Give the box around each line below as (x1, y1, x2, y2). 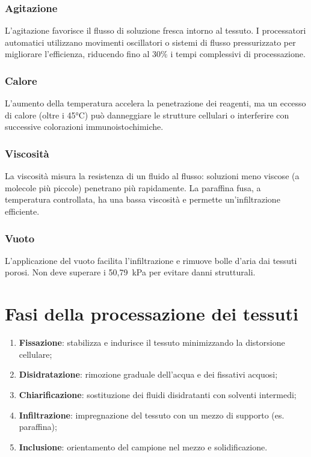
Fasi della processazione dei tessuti (5, 301, 298, 326)
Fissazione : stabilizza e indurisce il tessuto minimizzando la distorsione (19, 336, 285, 349)
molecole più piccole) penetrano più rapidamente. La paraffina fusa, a (5, 181, 261, 194)
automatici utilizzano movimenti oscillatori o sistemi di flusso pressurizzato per (5, 35, 296, 48)
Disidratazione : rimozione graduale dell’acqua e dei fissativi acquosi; (19, 368, 278, 381)
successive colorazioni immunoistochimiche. (5, 120, 164, 133)
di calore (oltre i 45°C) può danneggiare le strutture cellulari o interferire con (5, 108, 289, 121)
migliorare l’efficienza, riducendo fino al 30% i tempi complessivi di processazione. (5, 48, 306, 60)
